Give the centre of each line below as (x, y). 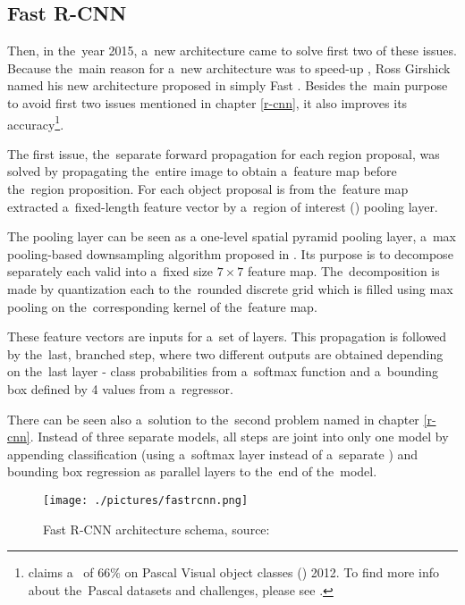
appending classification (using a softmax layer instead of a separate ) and (213, 454)
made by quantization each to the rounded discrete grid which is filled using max (230, 288)
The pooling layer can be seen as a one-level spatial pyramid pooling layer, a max (232, 236)
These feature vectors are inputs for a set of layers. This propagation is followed (227, 336)
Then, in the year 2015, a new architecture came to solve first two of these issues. (232, 50)
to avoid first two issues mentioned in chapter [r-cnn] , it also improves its (207, 102)
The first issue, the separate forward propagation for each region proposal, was (224, 153)
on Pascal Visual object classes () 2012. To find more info (282, 572)
